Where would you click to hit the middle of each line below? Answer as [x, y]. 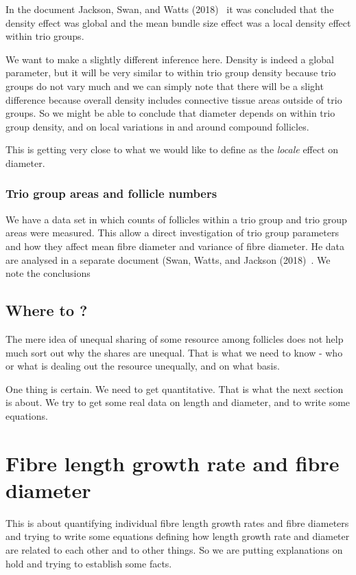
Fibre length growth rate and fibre [173, 463]
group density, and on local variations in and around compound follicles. [157, 126]
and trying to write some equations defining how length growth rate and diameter [178, 536]
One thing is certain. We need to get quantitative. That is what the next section [175, 388]
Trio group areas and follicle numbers [111, 193]
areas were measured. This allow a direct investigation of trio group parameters [172, 233]
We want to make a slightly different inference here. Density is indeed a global [170, 59]
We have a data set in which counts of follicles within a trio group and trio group [176, 219]
